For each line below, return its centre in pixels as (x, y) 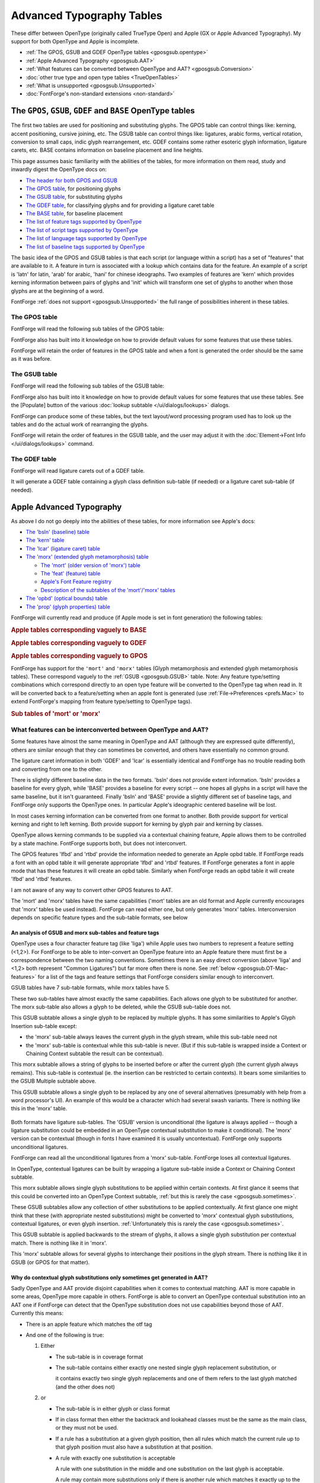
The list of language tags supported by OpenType (87, 238)
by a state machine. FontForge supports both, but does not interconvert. (99, 843)
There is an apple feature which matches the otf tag (89, 1324)
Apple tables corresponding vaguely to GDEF (79, 642)
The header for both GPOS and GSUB (72, 180)
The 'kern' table (45, 540)
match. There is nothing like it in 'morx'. (59, 1243)
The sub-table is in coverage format (99, 1357)
